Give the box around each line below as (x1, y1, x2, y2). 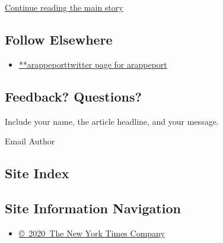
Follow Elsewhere (5, 30, 113, 48)
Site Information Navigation (5, 198, 181, 217)
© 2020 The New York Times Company (18, 226, 165, 239)
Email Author (5, 135, 55, 147)
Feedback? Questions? (5, 87, 142, 105)
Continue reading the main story (5, 1, 123, 13)
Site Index (5, 164, 69, 182)
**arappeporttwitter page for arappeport (18, 58, 167, 70)
